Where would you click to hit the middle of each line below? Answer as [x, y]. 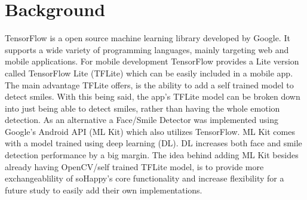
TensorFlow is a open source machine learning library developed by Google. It [148, 38]
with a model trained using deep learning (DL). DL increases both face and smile [153, 143]
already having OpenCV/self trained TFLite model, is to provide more [134, 166]
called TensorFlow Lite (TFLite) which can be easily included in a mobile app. [149, 73]
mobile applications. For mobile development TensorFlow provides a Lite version [152, 61]
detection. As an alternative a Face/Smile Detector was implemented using [142, 120]
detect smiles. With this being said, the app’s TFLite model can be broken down [153, 96]
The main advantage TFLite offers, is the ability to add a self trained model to [149, 84]
